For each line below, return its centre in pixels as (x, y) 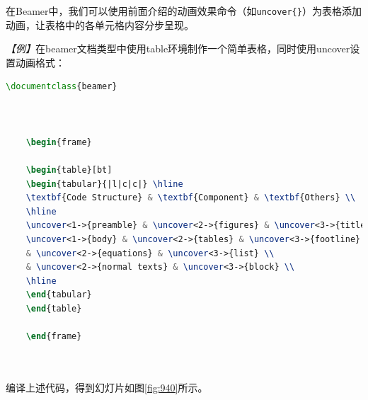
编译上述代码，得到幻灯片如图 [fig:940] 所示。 (107, 387)
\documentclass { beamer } (62, 87)
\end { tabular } (59, 295)
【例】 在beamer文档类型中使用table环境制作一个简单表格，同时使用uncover (178, 48)
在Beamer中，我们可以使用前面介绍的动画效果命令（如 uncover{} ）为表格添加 (184, 11)
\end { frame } (54, 337)
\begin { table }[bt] (69, 170)
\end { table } (54, 308)
